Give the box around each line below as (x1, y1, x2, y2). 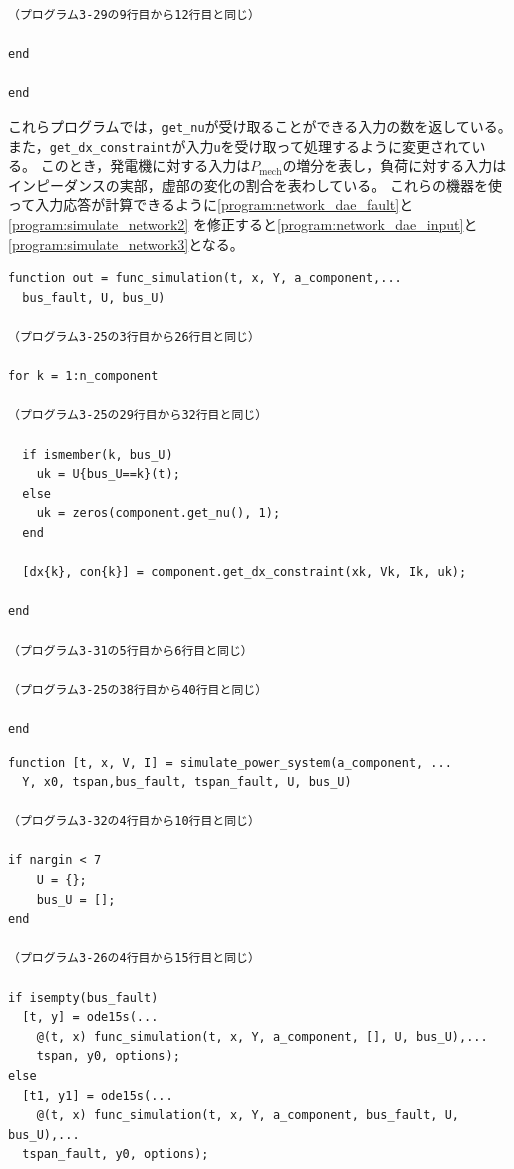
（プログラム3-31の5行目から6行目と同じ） (8, 643, 253, 658)
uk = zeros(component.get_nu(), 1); (36, 506, 281, 521)
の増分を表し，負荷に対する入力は (282, 155, 507, 176)
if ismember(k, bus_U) (22, 447, 173, 462)
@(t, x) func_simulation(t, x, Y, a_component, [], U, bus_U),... (36, 1029, 488, 1044)
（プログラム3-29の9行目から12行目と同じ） (8, 8, 260, 22)
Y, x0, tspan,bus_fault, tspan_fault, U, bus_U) (22, 775, 352, 790)
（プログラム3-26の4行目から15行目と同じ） (8, 951, 260, 966)
